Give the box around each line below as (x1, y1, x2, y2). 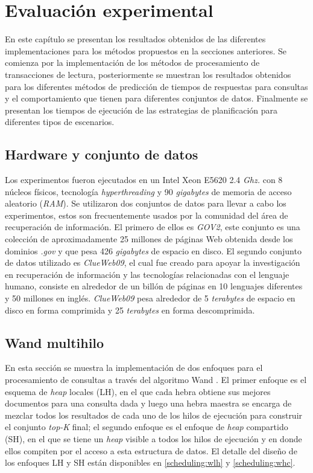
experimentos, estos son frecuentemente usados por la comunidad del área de (5, 208, 288, 221)
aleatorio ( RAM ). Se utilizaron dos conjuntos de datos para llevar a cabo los (5, 197, 286, 210)
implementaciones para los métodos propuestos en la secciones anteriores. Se (5, 44, 286, 57)
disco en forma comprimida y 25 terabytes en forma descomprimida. (5, 303, 255, 316)
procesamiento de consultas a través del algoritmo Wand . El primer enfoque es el (5, 373, 307, 385)
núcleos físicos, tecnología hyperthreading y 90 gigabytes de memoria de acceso (5, 185, 292, 198)
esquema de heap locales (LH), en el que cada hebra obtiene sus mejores (5, 385, 271, 397)
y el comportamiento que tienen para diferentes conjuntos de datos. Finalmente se (5, 92, 308, 105)
